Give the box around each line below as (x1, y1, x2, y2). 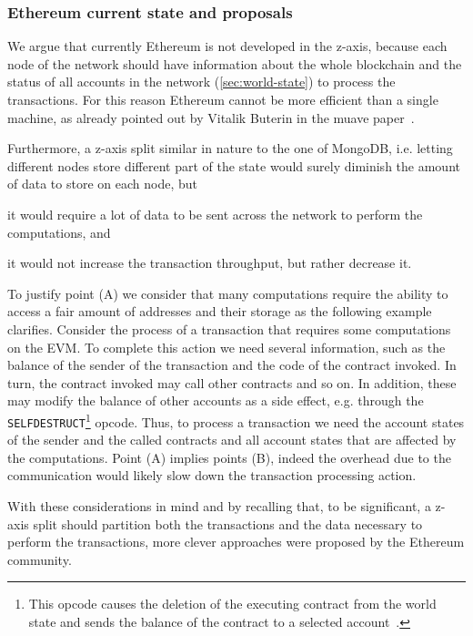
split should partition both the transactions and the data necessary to (33, 514, 423, 533)
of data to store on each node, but (7, 174, 197, 193)
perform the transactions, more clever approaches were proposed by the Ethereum (7, 532, 465, 551)
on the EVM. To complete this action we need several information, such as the (7, 337, 446, 356)
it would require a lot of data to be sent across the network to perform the (7, 204, 423, 223)
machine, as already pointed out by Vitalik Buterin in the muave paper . (7, 108, 415, 127)
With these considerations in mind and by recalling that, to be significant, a (7, 497, 431, 515)
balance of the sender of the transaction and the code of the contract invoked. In (7, 355, 457, 374)
